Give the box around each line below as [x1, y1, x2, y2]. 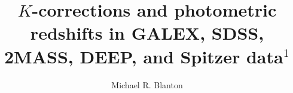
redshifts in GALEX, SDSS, [30, 21, 264, 45]
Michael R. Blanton [111, 78, 183, 91]
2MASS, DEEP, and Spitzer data [4, 44, 283, 68]
